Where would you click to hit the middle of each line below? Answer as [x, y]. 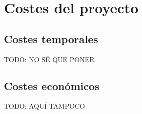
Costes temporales [51, 38]
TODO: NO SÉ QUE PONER [49, 59]
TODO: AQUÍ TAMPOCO [45, 106]
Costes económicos [52, 85]
